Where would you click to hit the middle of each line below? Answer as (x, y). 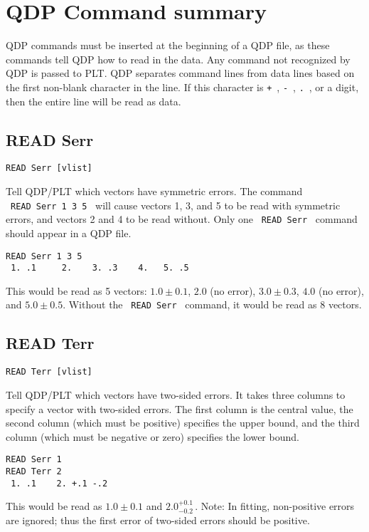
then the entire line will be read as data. (93, 101)
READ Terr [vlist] (49, 372)
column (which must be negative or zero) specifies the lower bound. (153, 436)
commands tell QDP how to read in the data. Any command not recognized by (178, 59)
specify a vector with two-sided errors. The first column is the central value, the (180, 408)
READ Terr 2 (34, 471)
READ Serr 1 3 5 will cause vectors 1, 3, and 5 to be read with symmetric (176, 205)
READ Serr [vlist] (49, 168)
